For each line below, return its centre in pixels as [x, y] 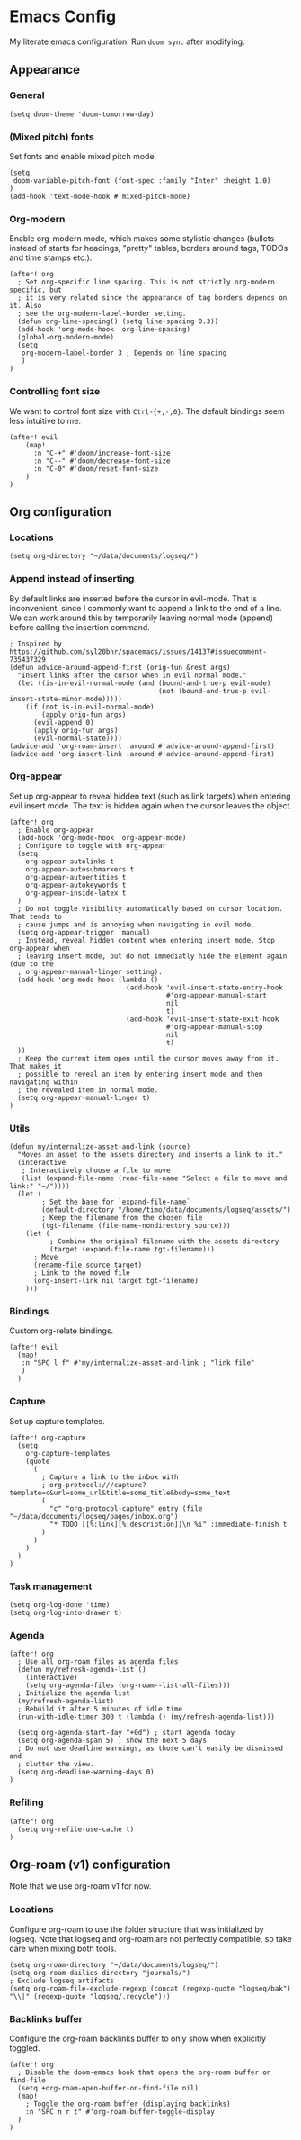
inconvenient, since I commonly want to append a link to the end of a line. [146, 608]
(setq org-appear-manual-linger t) [84, 1097]
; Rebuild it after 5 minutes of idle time [100, 1709]
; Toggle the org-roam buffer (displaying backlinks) [128, 2104]
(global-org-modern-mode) [66, 338]
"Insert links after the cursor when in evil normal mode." [132, 675]
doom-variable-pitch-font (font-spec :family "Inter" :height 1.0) [142, 181]
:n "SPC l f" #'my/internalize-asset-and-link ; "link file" [138, 1363]
